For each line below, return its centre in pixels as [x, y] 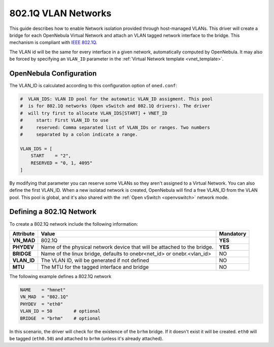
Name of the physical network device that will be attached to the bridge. [127, 247]
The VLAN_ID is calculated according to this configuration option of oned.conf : [93, 86]
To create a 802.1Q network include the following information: [74, 224]
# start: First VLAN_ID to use [64, 120]
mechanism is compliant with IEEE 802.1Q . [53, 43]
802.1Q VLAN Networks [60, 13]
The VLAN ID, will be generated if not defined [95, 260]
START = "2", [51, 156]
